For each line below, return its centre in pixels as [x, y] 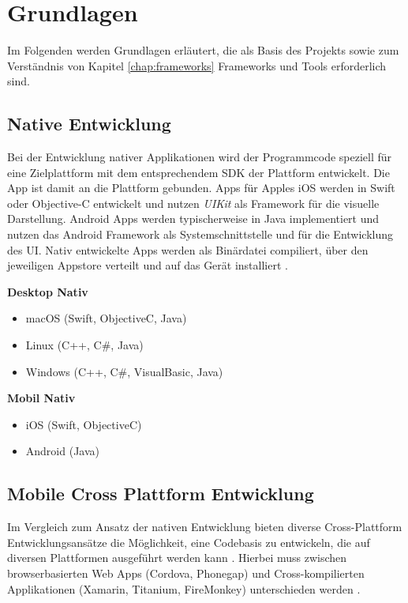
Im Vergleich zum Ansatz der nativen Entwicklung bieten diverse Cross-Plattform [205, 527]
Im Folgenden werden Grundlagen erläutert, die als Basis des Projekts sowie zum [203, 50]
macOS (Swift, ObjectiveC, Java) [106, 318]
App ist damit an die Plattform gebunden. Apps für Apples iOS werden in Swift [201, 188]
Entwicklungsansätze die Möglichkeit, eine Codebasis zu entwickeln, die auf [189, 542]
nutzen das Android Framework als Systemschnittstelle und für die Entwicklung [200, 234]
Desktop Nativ [48, 291]
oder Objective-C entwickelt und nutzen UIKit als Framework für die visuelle [193, 203]
